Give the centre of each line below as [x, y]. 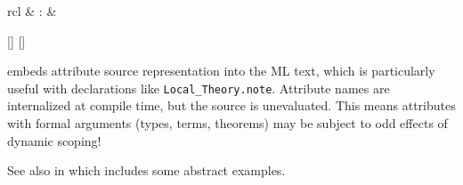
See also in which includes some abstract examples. [146, 170]
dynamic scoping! [54, 140]
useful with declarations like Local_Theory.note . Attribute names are [199, 88]
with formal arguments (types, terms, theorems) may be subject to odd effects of [227, 123]
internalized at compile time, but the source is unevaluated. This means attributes [231, 105]
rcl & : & [32, 11]
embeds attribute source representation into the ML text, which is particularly [221, 71]
